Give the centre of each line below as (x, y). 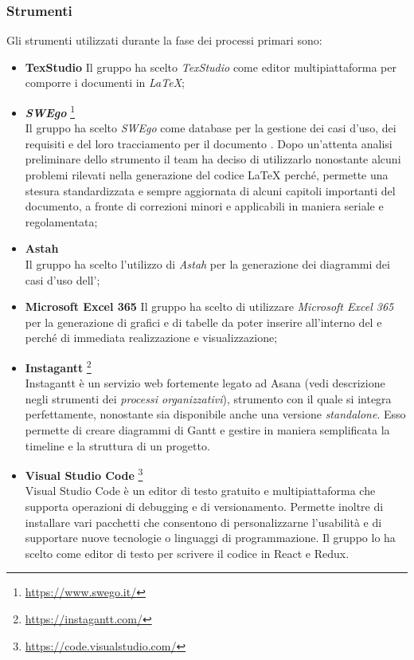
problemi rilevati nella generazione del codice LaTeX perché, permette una (207, 175)
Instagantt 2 (58, 366)
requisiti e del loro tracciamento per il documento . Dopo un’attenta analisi (209, 143)
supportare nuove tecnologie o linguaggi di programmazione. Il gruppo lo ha (210, 538)
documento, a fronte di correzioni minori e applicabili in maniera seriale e (204, 206)
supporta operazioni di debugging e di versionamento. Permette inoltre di (204, 507)
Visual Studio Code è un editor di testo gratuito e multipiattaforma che (200, 491)
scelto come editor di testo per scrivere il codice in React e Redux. (187, 553)
